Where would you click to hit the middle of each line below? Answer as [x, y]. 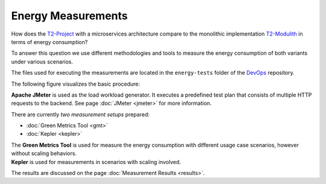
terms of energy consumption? [50, 42]
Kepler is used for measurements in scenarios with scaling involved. [96, 162]
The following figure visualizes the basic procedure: [75, 84]
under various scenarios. [42, 62]
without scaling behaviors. [44, 153]
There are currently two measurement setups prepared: [81, 114]
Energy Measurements [69, 16]
